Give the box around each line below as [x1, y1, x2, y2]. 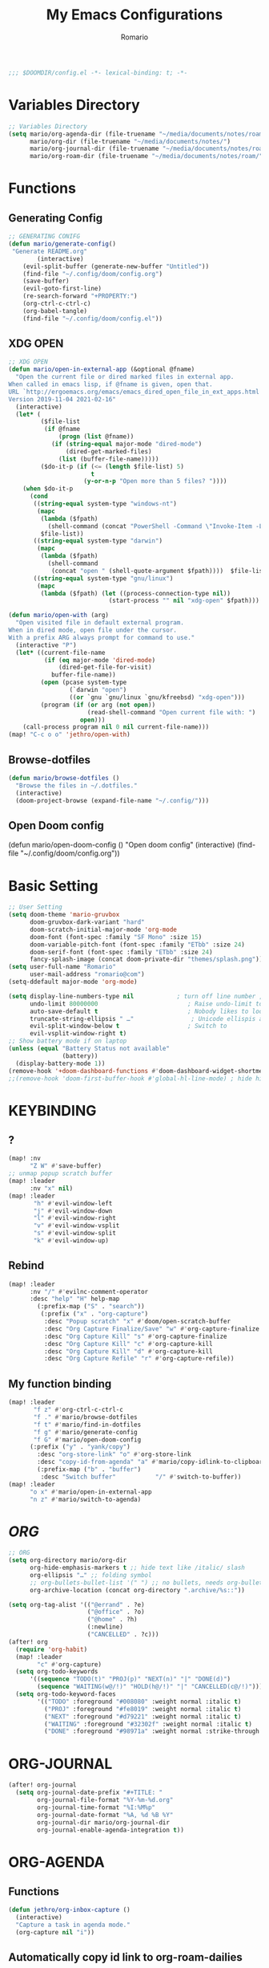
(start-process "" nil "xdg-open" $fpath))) [108, 596, 260, 605]
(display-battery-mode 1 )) [15, 1059, 106, 1067]
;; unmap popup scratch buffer [8, 1169, 113, 1177]
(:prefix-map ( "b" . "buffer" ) [37, 1466, 142, 1474]
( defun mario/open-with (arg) [8, 612, 110, 620]
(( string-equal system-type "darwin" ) [33, 537, 163, 545]
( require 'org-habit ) [15, 1645, 88, 1653]
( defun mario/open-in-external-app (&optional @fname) [8, 365, 195, 374]
